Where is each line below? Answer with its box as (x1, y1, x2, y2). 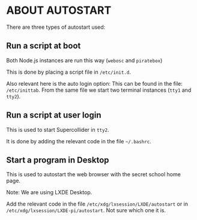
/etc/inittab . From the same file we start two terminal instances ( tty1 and (6, 86, 192, 94)
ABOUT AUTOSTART (6, 4, 112, 17)
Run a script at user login (6, 110, 102, 120)
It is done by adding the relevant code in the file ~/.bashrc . (6, 137, 151, 144)
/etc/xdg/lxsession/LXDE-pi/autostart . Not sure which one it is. (6, 207, 166, 214)
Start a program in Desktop (6, 155, 109, 165)
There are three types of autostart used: (6, 23, 106, 31)
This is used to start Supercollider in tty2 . (6, 126, 109, 133)
